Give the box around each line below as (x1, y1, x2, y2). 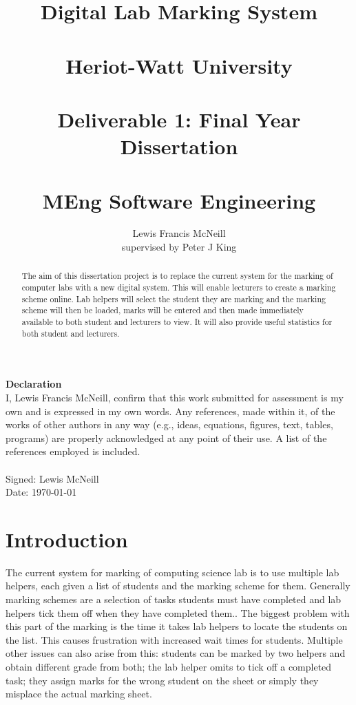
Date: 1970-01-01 (6, 485, 77, 499)
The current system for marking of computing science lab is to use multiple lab (6, 565, 339, 579)
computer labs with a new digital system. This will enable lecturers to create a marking (21, 282, 336, 293)
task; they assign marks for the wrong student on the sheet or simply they (6, 673, 319, 687)
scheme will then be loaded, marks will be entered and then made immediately (21, 304, 304, 316)
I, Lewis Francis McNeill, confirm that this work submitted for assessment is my (6, 390, 344, 404)
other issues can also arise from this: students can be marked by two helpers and (6, 646, 346, 660)
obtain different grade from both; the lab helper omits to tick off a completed (6, 659, 332, 673)
